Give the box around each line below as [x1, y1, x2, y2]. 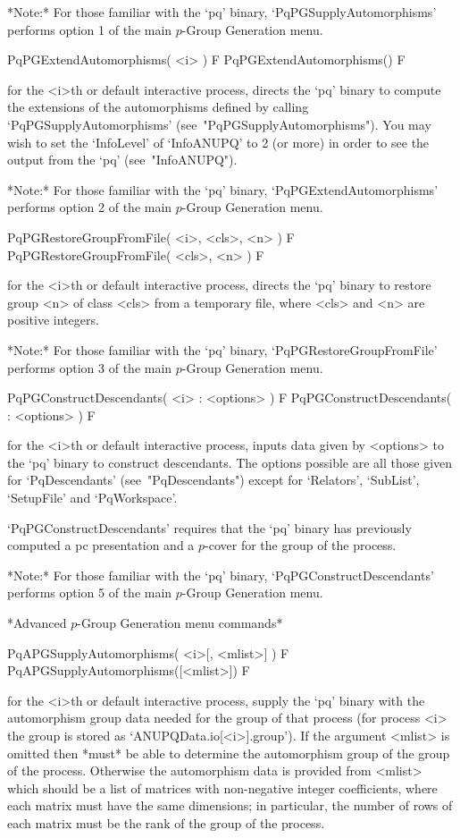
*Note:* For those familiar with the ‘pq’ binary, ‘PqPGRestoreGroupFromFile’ [7, 340, 438, 359]
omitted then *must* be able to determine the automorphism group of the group [7, 743, 450, 762]
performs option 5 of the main [7, 583, 172, 602]
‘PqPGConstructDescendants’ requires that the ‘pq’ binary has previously [7, 518, 412, 537]
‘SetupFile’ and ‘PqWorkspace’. [7, 488, 178, 507]
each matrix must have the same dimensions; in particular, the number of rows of [7, 796, 453, 815]
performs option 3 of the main [7, 358, 172, 377]
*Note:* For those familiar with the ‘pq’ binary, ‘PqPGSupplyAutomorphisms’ [7, 3, 437, 21]
